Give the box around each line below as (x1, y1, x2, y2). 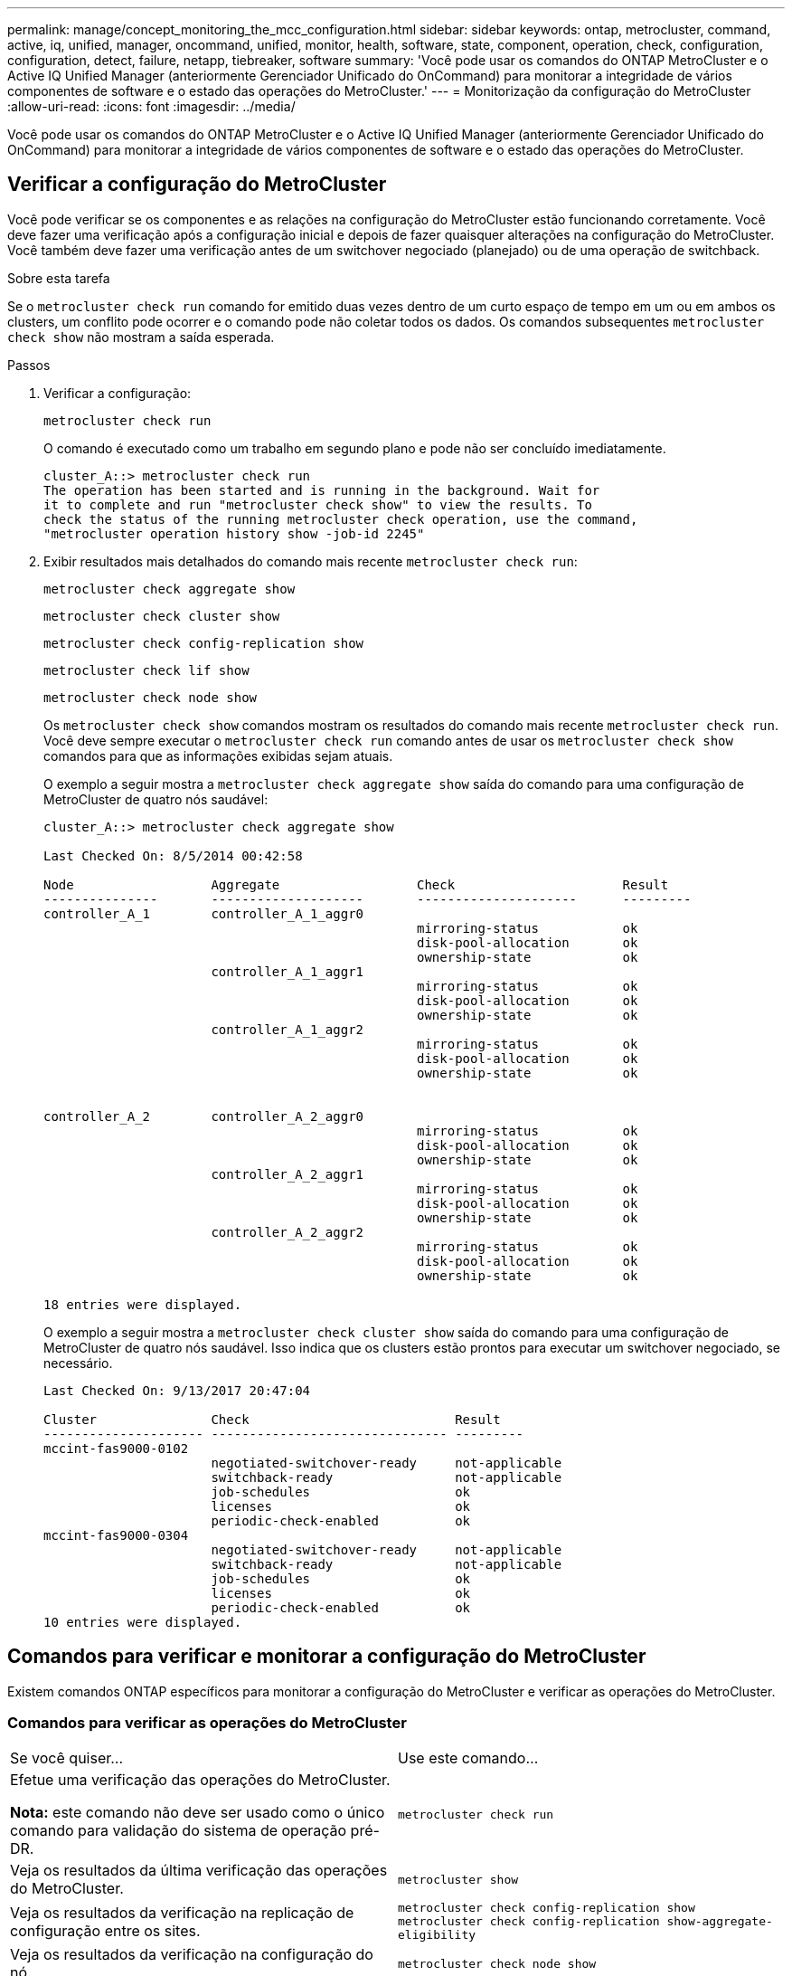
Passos (7, 356, 51, 373)
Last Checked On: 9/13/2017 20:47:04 (43, 1382, 311, 1398)
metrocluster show (398, 1872, 519, 1886)
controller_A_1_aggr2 (211, 1021, 364, 1037)
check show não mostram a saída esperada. (7, 328, 275, 345)
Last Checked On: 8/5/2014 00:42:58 (43, 848, 303, 863)
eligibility (398, 1928, 476, 1943)
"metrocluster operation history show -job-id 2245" (43, 526, 425, 541)
